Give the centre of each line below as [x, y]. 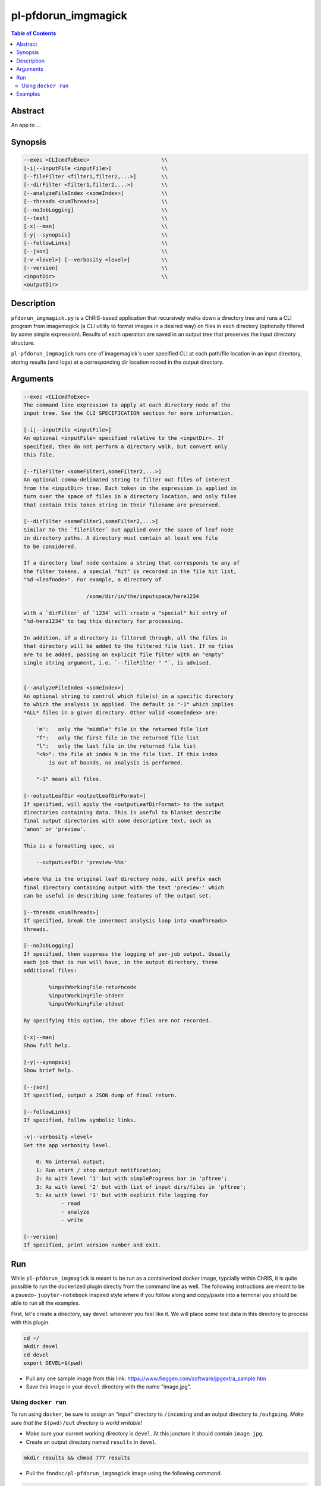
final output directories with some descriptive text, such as [118, 821]
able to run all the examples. [45, 1303]
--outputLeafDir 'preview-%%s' [81, 862]
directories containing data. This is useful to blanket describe [122, 813]
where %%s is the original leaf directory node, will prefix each [122, 879]
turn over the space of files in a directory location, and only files [130, 497]
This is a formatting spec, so [69, 846]
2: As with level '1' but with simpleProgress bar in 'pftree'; [132, 1179]
